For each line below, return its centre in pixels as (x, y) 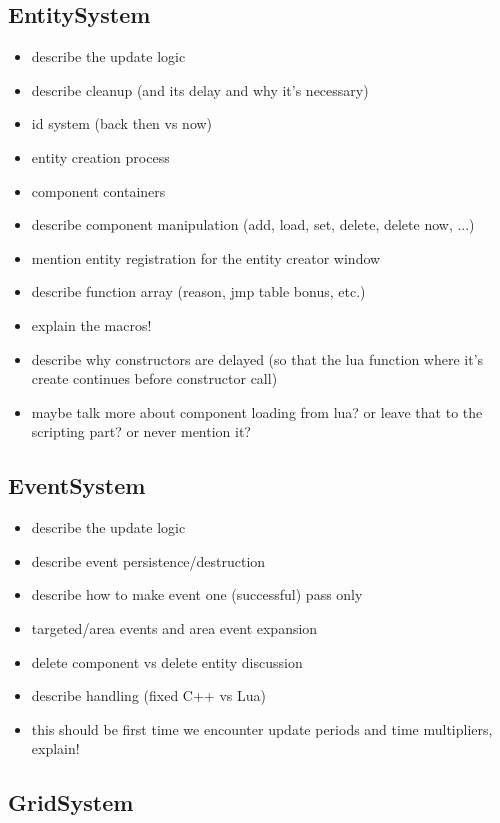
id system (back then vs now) (122, 123)
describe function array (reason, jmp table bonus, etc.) (198, 291)
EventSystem (77, 485)
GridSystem (71, 802)
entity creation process (100, 156)
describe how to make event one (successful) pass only (197, 594)
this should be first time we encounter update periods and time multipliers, (262, 728)
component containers (98, 190)
